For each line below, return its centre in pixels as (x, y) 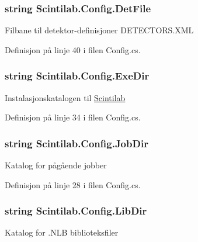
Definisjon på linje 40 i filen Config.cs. (73, 49)
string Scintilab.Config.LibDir (76, 211)
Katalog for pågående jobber (56, 165)
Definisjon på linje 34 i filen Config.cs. (73, 117)
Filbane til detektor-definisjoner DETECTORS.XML (99, 30)
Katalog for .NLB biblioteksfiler (62, 232)
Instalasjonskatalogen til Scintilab (65, 97)
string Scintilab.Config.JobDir (77, 143)
